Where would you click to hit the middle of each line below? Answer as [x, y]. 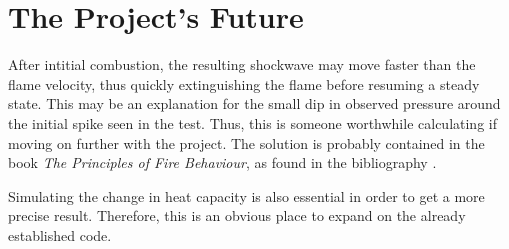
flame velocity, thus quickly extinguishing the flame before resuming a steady [244, 83]
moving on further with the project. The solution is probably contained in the [246, 142]
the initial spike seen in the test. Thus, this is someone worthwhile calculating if [252, 122]
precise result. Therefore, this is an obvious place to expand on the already [237, 215]
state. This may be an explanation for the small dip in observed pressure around [254, 103]
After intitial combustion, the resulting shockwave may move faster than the [242, 64]
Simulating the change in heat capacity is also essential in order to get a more [246, 195]
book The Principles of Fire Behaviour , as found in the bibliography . [222, 162]
